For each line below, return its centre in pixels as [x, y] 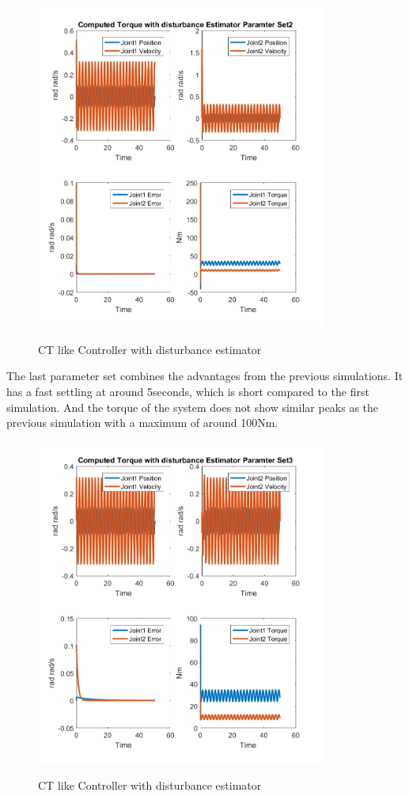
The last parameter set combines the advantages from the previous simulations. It [205, 376]
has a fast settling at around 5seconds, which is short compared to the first [188, 392]
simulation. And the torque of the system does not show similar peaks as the [193, 407]
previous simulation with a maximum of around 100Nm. [142, 423]
